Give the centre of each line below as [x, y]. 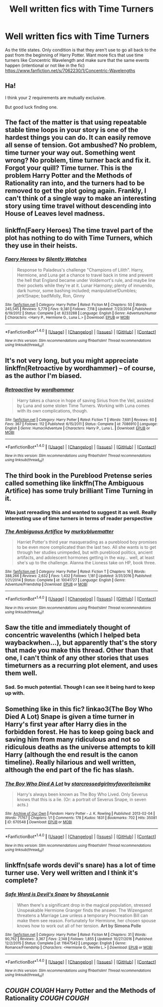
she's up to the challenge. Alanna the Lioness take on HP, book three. [86, 563]
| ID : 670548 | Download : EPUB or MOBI [39, 822]
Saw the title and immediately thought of [68, 627]
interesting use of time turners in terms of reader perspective [79, 518]
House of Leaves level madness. [55, 214]
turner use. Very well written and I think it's [72, 873]
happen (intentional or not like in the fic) [45, 65]
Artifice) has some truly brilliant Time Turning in [79, 491]
